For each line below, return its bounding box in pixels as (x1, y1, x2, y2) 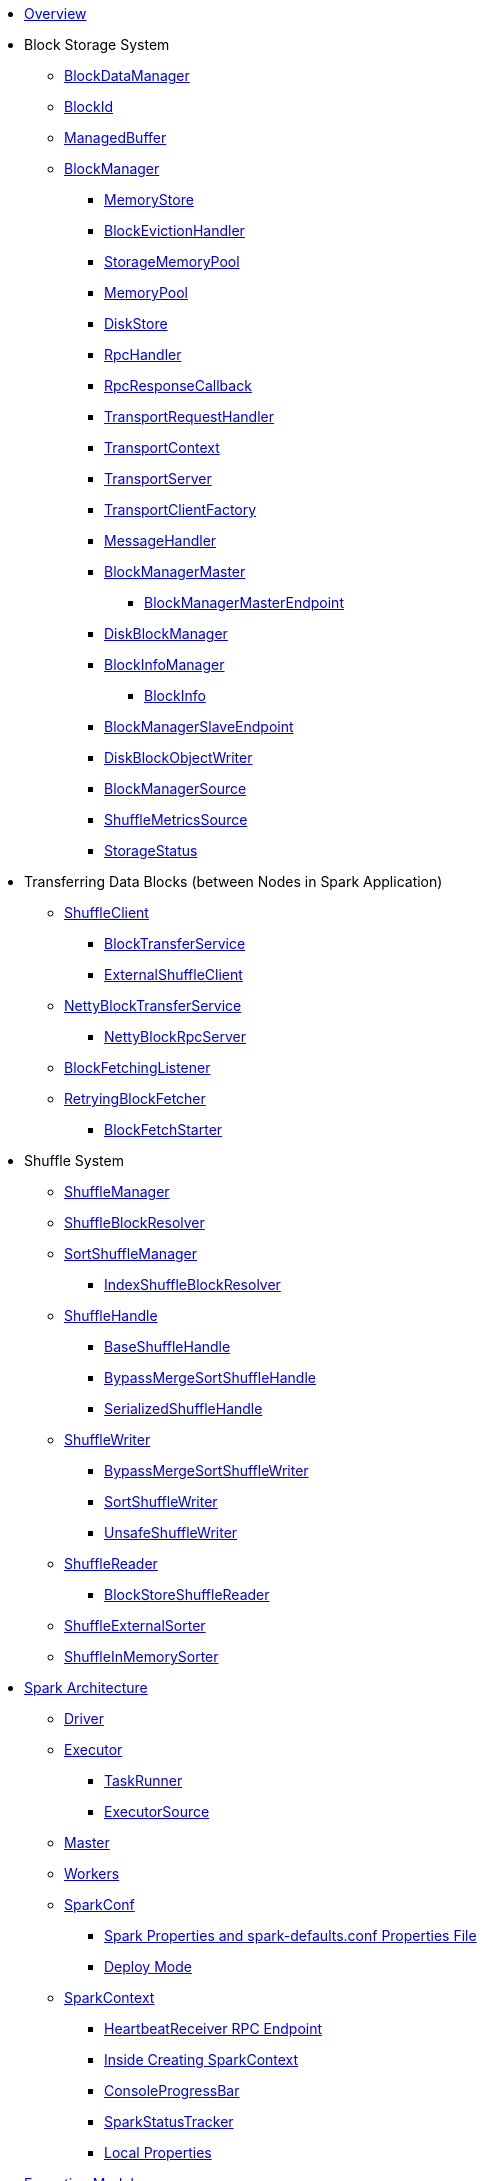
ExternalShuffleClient (104, 966, 243, 983)
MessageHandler (104, 532, 217, 549)
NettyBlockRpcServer (104, 1028, 246, 1045)
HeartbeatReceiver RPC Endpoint (104, 2020, 323, 2037)
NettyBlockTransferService (64, 997, 242, 1014)
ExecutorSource (104, 1803, 210, 1820)
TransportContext (104, 439, 220, 456)
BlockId (64, 98, 113, 115)
